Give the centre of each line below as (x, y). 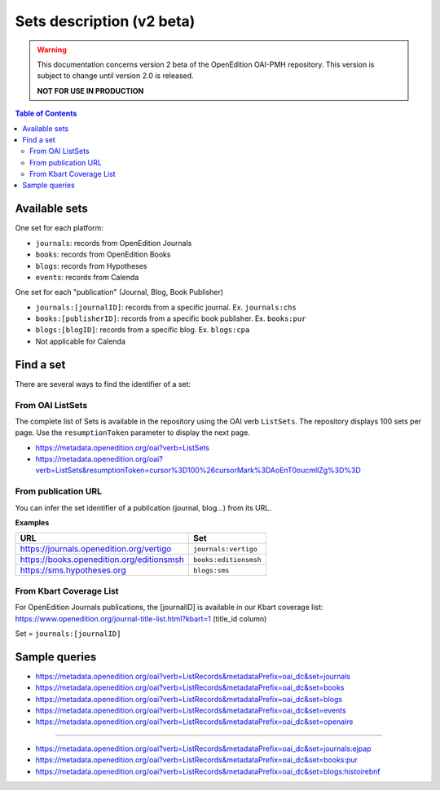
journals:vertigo (225, 549)
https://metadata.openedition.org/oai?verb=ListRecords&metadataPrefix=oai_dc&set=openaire (194, 722)
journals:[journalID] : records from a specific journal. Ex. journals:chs (166, 307)
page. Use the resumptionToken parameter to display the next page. (132, 432)
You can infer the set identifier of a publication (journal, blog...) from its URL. (143, 507)
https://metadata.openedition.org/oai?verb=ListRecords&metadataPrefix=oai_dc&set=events (191, 711)
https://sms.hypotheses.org (73, 570)
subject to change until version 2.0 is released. (116, 76)
